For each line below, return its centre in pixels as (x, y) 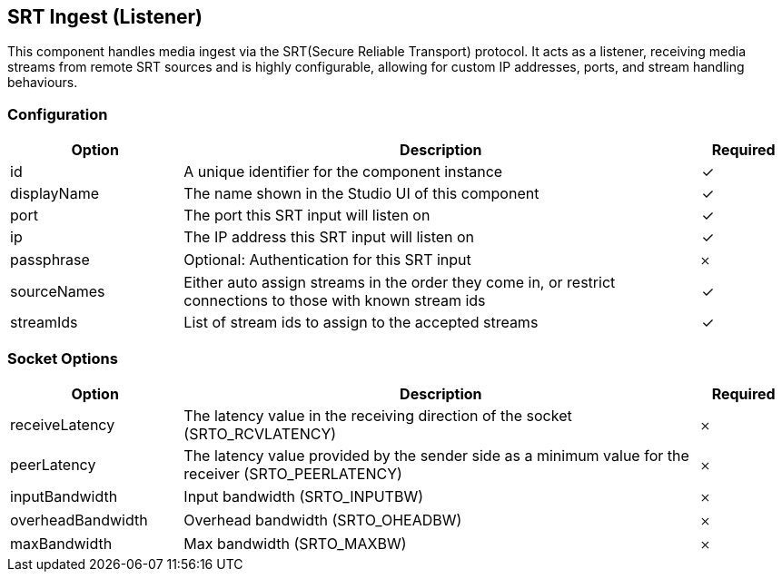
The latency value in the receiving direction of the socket (378, 415)
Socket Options (63, 358)
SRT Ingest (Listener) (105, 17)
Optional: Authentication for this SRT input (327, 260)
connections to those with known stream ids (335, 301)
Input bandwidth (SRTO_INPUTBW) (304, 496)
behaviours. (43, 83)
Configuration (58, 114)
